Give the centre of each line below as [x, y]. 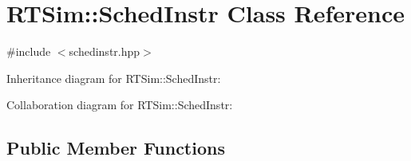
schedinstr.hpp [105, 51]
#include [29, 51]
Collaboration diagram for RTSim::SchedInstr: [120, 105]
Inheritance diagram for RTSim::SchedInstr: [114, 78]
